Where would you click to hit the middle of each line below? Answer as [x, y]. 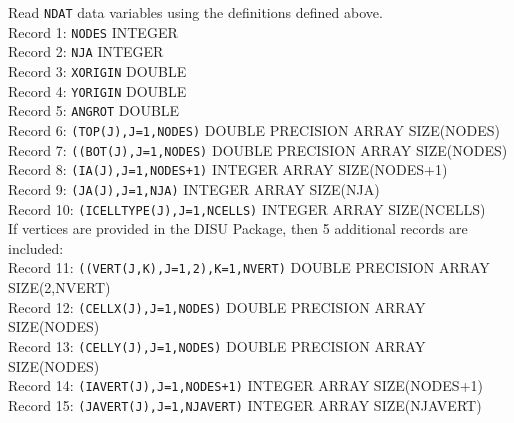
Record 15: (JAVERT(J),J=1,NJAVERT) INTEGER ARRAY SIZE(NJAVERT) [245, 404]
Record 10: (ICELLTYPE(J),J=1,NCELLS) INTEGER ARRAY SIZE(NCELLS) [247, 208]
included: [36, 247]
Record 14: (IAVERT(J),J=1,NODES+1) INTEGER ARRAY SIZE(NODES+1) [245, 385]
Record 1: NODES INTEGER [93, 31]
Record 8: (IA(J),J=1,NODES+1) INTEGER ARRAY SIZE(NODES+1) [228, 169]
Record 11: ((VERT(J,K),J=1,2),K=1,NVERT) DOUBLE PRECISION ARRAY [249, 267]
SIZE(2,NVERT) [59, 287]
